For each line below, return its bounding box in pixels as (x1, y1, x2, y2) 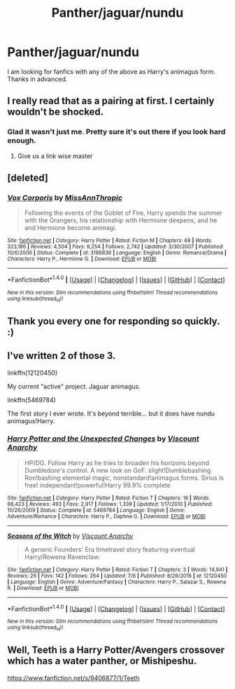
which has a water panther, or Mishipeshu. (7, 655, 197, 667)
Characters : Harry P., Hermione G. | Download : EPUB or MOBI (7, 255, 157, 263)
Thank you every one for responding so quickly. (7, 315, 220, 327)
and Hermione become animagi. (24, 224, 117, 232)
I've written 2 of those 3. (7, 350, 116, 362)
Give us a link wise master (17, 152, 93, 160)
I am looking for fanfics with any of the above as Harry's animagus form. (7, 67, 215, 76)
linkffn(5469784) (7, 395, 56, 404)
